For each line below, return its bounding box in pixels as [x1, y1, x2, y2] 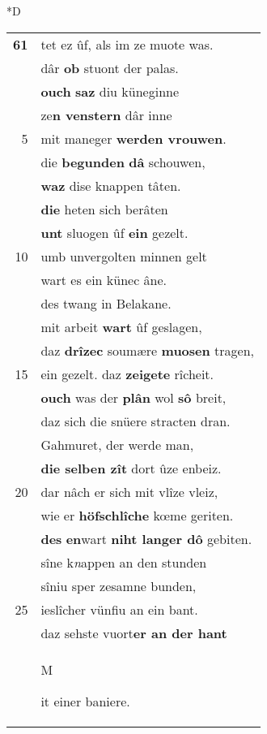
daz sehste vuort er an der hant [40, 623, 227, 642]
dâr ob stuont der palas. [40, 58, 179, 77]
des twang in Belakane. [40, 293, 172, 313]
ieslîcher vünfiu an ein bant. [40, 599, 198, 619]
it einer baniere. [40, 691, 130, 710]
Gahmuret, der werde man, [40, 434, 194, 454]
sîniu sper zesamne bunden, [40, 576, 197, 595]
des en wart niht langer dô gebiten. [40, 529, 252, 548]
